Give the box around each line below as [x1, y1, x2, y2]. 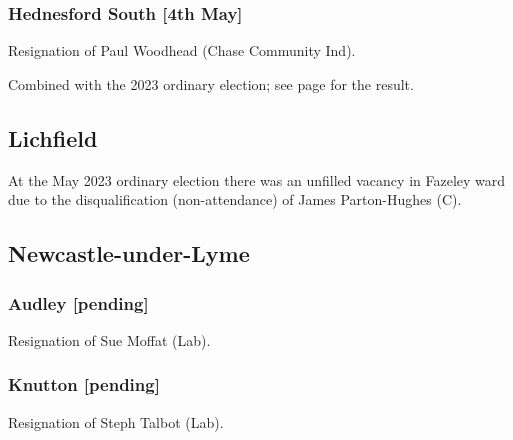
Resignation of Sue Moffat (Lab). [8, 329, 211, 350]
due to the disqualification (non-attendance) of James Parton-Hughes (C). [8, 189, 462, 210]
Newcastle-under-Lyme [8, 238, 250, 269]
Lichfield [8, 122, 98, 153]
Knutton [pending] [8, 372, 160, 397]
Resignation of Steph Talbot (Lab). [8, 411, 224, 432]
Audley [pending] [8, 290, 149, 315]
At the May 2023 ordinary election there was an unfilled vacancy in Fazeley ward [8, 169, 506, 190]
